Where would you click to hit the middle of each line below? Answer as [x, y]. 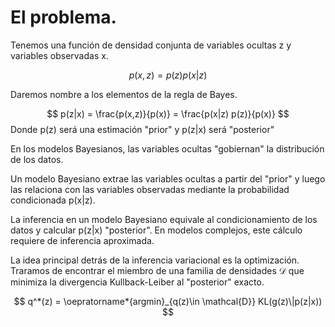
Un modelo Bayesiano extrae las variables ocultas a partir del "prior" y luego [168, 178]
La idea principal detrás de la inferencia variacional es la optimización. [155, 260]
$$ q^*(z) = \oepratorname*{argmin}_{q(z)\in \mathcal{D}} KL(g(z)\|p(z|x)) [168, 301]
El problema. [63, 17]
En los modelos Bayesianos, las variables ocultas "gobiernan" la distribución [167, 148]
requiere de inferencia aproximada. [82, 240]
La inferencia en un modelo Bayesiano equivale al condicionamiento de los [164, 219]
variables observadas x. [59, 55]
